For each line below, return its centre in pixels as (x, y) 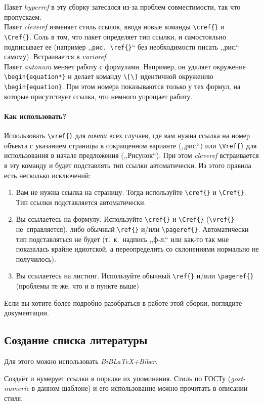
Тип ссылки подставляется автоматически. (81, 202)
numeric (17, 388)
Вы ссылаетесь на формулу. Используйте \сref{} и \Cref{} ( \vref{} (125, 219)
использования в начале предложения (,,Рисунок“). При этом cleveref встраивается (131, 155)
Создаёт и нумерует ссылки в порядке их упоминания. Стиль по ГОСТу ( (118, 378)
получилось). (36, 258)
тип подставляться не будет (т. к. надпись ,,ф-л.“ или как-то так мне (122, 239)
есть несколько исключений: (48, 175)
